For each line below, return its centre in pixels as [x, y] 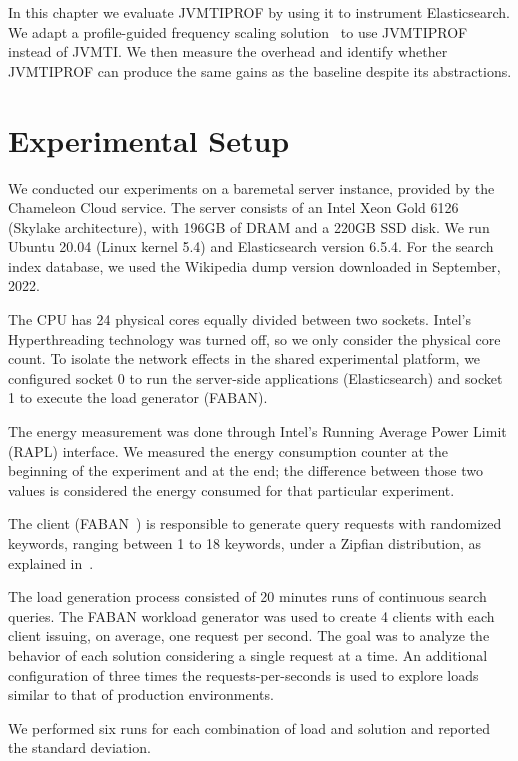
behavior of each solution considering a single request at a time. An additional [248, 654]
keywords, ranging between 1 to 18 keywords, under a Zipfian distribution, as [245, 543]
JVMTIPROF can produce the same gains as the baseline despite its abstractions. [260, 70]
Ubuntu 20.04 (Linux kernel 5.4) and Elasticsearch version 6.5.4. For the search [251, 246]
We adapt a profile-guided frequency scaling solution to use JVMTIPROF [238, 31]
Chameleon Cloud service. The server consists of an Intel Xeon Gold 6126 [233, 207]
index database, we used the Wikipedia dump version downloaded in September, [254, 265]
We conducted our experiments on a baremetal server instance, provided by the [251, 187]
